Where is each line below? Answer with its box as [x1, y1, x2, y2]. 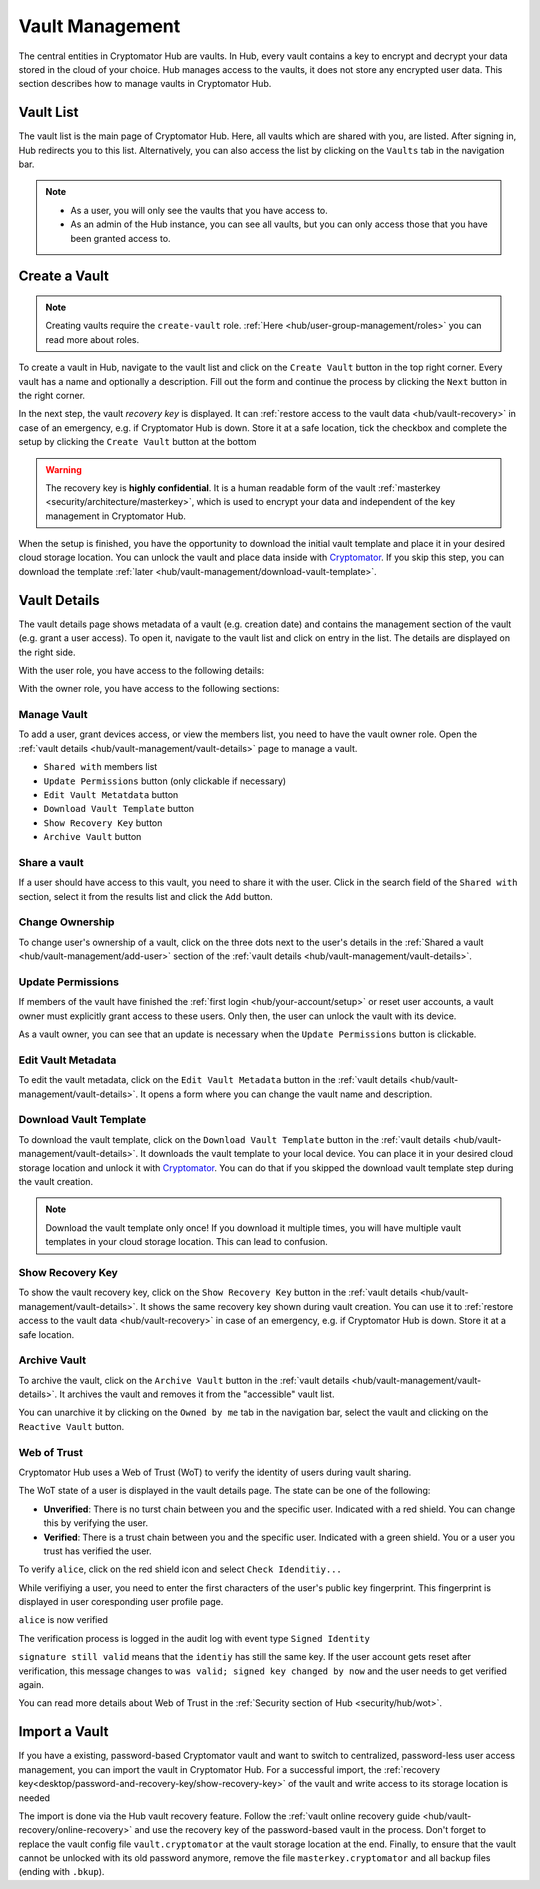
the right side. [18, 646, 76, 658]
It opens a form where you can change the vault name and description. [140, 1088, 433, 1100]
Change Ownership [18, 915, 115, 929]
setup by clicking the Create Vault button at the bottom [18, 436, 257, 448]
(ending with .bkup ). [18, 1866, 105, 1878]
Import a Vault [18, 1723, 109, 1740]
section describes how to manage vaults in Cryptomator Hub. [18, 78, 272, 90]
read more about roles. [45, 333, 140, 345]
